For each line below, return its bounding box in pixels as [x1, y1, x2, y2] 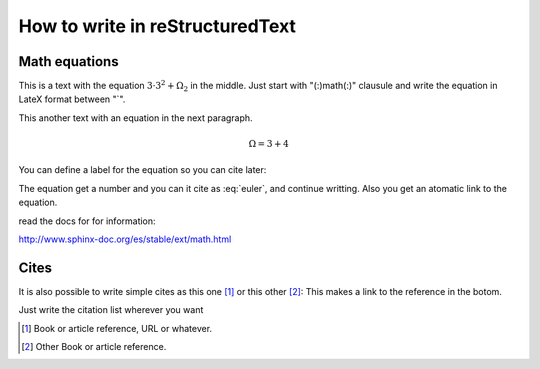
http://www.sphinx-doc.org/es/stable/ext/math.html [18, 233, 232, 245]
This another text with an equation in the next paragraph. [18, 111, 254, 124]
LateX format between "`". [18, 93, 126, 105]
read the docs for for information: [18, 215, 156, 227]
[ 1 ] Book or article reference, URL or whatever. [21, 322, 213, 334]
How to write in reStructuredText [18, 15, 297, 37]
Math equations [18, 53, 119, 70]
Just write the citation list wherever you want [18, 304, 204, 316]
